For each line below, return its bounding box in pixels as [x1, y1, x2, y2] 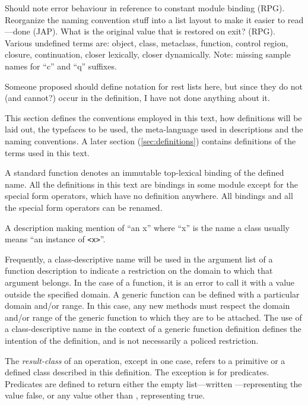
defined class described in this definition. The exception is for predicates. [5, 366, 269, 378]
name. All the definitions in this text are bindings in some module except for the [5, 178, 298, 190]
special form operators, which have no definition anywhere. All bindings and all [5, 189, 293, 202]
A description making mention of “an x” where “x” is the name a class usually [5, 221, 290, 233]
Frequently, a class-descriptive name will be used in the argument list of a [5, 252, 273, 265]
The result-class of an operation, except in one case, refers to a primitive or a [5, 354, 285, 366]
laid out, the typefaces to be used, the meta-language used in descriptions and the [5, 123, 303, 135]
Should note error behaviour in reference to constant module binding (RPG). [5, 2, 285, 14]
